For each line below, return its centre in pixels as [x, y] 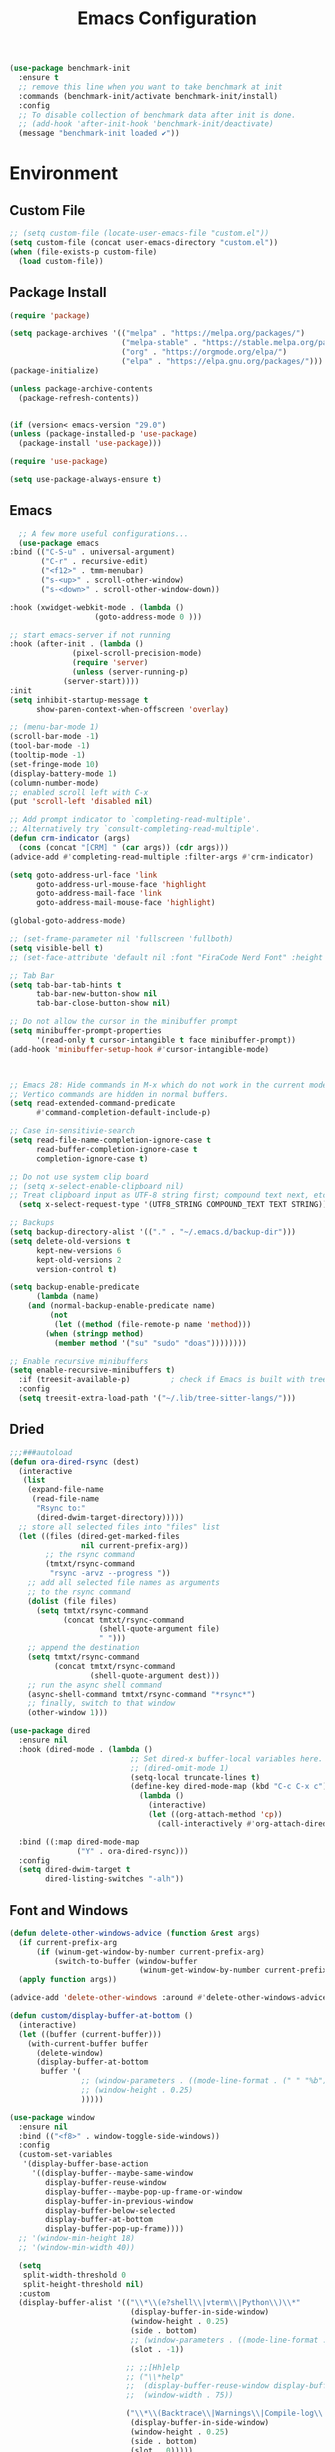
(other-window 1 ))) [68, 1713]
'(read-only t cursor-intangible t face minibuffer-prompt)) [166, 1040]
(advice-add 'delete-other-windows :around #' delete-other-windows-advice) [170, 1998]
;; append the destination [83, 1648]
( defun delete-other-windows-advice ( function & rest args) [135, 1933]
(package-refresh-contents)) [79, 398]
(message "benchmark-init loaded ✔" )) [99, 133]
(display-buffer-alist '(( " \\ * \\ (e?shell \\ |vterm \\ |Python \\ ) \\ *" [159, 2303]
